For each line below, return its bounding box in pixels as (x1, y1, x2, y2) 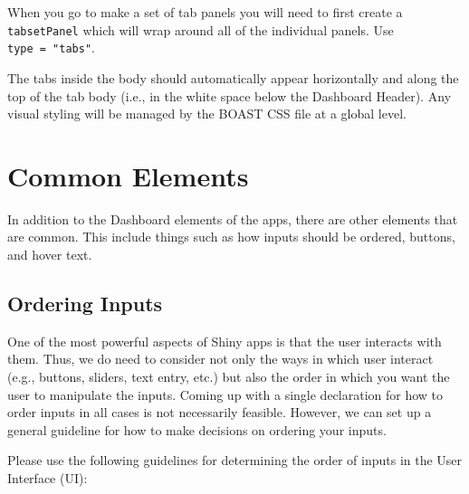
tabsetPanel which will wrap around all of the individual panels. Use (7, 20, 394, 39)
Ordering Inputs (7, 289, 163, 317)
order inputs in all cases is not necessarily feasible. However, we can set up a (7, 403, 432, 422)
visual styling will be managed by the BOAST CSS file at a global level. (7, 104, 407, 123)
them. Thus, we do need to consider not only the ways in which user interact (7, 349, 434, 368)
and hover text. (7, 245, 92, 263)
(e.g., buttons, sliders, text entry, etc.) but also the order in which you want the (7, 366, 450, 385)
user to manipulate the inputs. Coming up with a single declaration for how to (7, 385, 444, 404)
